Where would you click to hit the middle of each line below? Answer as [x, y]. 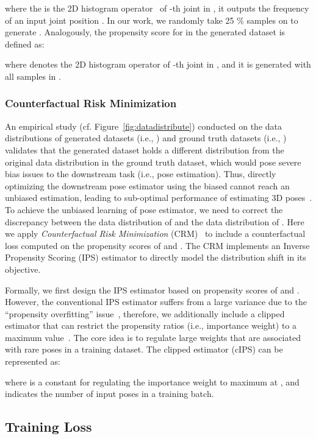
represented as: [33, 361]
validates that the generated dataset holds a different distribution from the [145, 149]
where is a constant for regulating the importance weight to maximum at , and [152, 381]
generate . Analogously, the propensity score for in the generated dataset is [145, 32]
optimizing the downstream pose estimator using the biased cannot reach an [147, 185]
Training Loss [48, 427]
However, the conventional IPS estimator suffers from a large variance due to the [156, 302]
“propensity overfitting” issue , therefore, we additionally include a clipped [145, 313]
